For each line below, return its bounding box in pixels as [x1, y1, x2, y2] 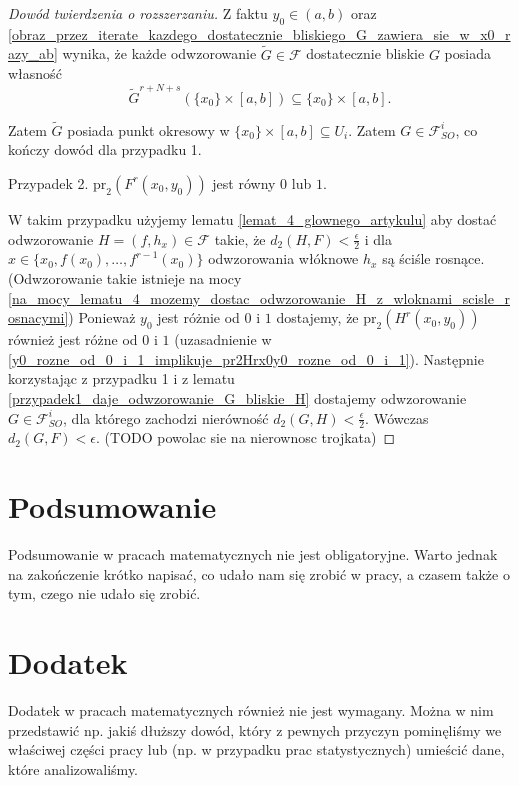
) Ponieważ [68, 307, 136, 328]
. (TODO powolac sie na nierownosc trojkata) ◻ [96, 427, 396, 448]
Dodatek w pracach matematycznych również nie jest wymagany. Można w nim [8, 699, 494, 720]
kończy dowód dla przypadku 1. [8, 139, 202, 160]
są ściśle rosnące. [382, 248, 485, 269]
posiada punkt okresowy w [67, 119, 230, 140]
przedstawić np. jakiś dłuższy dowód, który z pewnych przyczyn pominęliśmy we [8, 719, 502, 740]
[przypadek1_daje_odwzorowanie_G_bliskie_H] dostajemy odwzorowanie [8, 387, 467, 408]
